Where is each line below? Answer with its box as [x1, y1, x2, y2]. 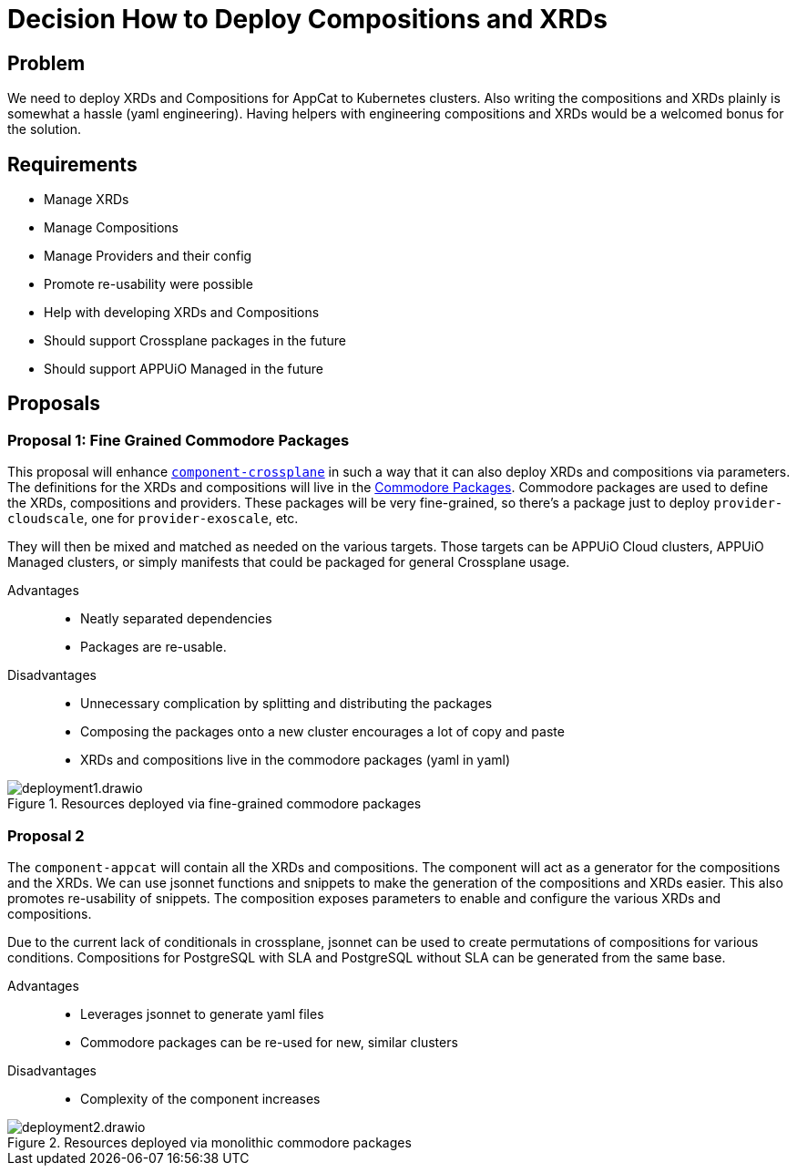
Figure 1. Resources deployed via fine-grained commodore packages [7, 796, 422, 812]
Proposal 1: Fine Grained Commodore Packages [7, 430, 350, 449]
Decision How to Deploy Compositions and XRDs [7, 4, 608, 35]
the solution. [7, 121, 82, 138]
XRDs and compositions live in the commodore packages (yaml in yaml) [80, 752, 511, 768]
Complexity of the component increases [80, 1090, 321, 1106]
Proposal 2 [7, 826, 85, 845]
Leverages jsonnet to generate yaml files [80, 1005, 324, 1022]
